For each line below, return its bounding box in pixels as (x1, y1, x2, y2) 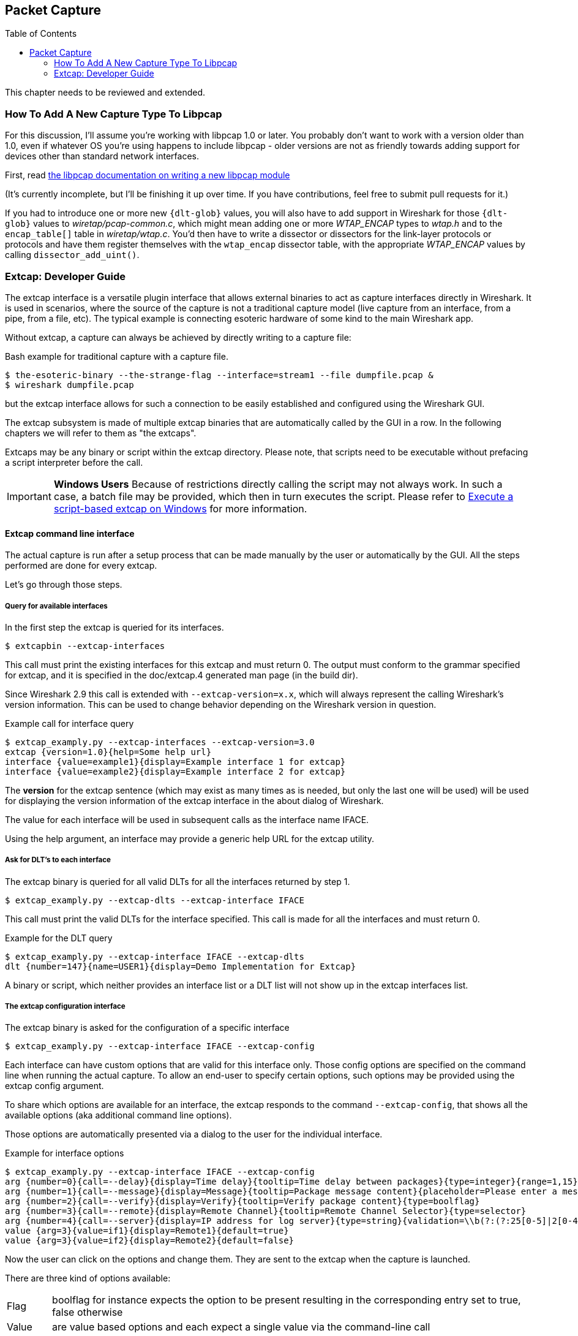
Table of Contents (5, 28, 77, 39)
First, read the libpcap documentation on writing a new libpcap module (5, 170, 290, 181)
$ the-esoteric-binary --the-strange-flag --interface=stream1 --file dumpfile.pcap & (5, 370, 433, 380)
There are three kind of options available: (5, 1273, 171, 1284)
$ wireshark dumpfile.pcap (5, 379, 134, 390)
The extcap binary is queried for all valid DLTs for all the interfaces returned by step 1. (5, 876, 350, 887)
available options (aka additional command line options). (5, 1110, 232, 1121)
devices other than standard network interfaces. (5, 151, 200, 162)
